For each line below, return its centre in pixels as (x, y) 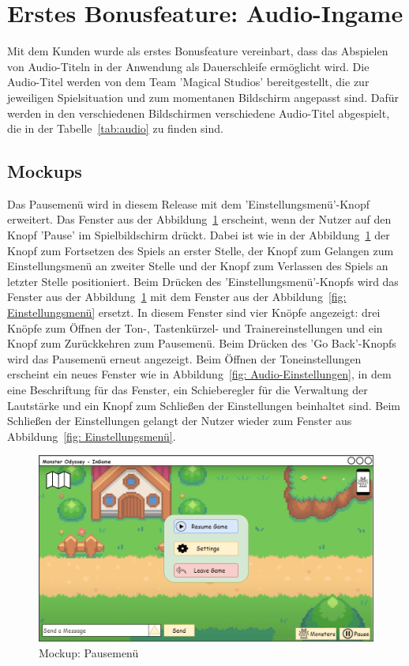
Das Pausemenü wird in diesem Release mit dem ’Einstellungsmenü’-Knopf (188, 203)
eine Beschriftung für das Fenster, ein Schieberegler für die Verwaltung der (188, 390)
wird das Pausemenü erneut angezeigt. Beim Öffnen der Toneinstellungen (184, 358)
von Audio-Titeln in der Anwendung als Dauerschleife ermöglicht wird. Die (188, 66)
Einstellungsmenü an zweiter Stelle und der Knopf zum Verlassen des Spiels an (198, 266)
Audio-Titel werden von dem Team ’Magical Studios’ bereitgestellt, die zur (188, 82)
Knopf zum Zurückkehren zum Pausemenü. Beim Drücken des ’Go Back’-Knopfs (202, 343)
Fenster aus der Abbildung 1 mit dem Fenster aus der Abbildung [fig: (177, 297)
